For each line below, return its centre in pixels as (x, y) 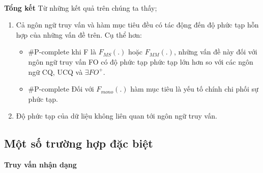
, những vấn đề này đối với (215, 52)
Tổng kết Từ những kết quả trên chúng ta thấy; (81, 7)
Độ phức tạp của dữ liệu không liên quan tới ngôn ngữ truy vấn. (116, 116)
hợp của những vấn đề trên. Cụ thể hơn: (79, 34)
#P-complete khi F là (62, 52)
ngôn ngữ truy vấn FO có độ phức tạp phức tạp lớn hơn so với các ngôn (141, 61)
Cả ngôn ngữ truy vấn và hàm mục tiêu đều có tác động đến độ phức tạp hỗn (137, 25)
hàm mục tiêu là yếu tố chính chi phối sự (194, 89)
